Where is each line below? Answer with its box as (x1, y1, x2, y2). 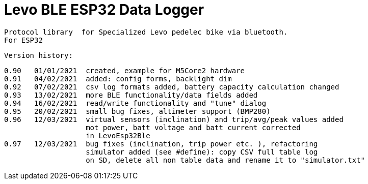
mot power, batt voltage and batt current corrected (86, 123, 301, 132)
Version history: (4, 51, 73, 59)
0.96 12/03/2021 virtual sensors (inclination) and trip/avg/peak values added (4, 115, 344, 124)
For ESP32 (4, 36, 43, 44)
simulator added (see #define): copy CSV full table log (86, 147, 318, 156)
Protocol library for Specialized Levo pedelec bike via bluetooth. (4, 27, 288, 36)
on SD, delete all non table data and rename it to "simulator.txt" (86, 156, 365, 164)
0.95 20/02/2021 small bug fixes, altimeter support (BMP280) (4, 107, 271, 115)
